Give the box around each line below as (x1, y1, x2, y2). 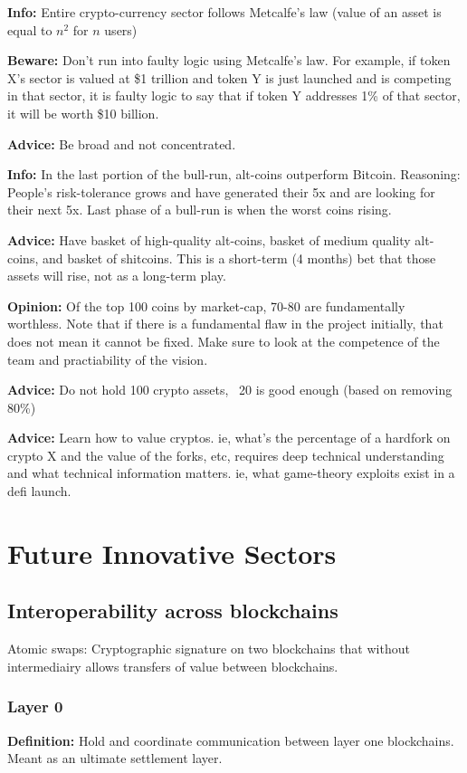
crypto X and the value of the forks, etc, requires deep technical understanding (7, 445, 444, 464)
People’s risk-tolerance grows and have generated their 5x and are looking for (7, 182, 435, 201)
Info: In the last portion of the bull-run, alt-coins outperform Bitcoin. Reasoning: (7, 165, 461, 184)
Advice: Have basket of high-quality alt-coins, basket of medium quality (7, 230, 411, 249)
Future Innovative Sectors (7, 534, 337, 571)
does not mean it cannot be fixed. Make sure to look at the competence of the (7, 331, 440, 350)
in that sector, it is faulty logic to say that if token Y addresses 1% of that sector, (7, 86, 461, 105)
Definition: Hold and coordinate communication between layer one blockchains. (7, 730, 454, 749)
